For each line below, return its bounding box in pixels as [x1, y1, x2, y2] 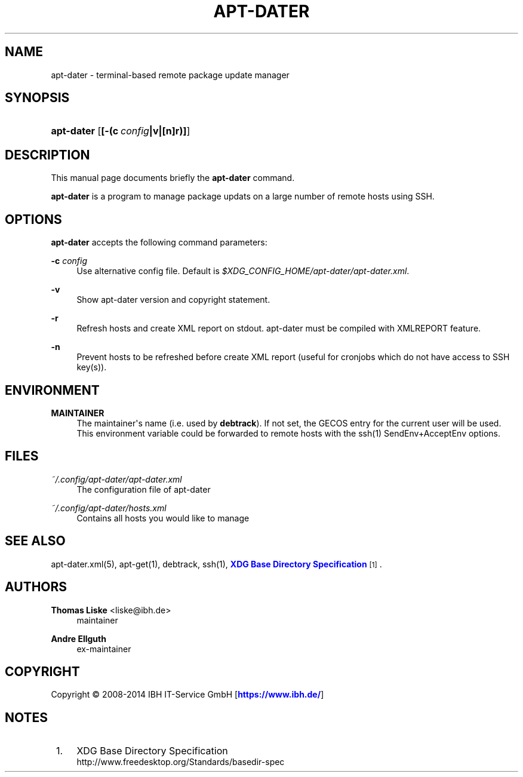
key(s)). [76, 362, 107, 373]
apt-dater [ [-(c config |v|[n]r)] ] [51, 125, 190, 137]
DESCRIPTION [5, 147, 90, 162]
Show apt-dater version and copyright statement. [76, 294, 270, 305]
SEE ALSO [5, 533, 66, 549]
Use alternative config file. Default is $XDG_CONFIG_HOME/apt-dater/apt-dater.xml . [76, 266, 410, 277]
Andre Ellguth [51, 633, 106, 644]
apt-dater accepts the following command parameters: [51, 237, 267, 248]
